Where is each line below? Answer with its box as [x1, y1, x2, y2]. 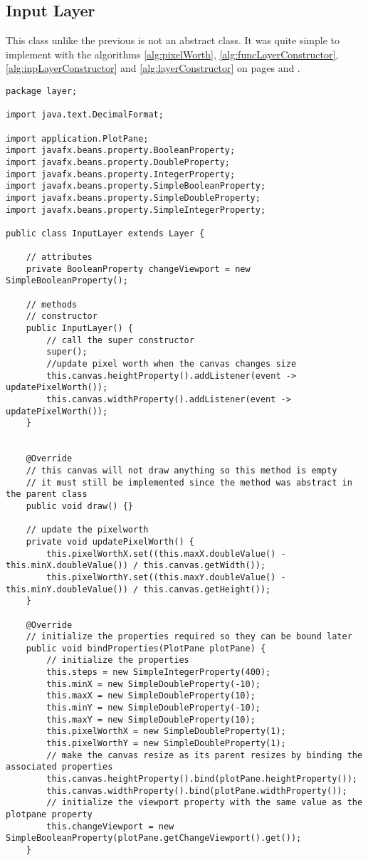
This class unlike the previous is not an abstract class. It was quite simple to [6, 33, 340, 48]
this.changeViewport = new [46, 821, 174, 832]
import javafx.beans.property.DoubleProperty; [6, 157, 230, 167]
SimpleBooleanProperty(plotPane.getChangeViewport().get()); [6, 833, 302, 844]
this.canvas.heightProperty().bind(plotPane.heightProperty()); [46, 774, 357, 785]
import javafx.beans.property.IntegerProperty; [6, 169, 236, 179]
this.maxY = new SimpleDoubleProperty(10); [46, 714, 256, 725]
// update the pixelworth [26, 525, 149, 535]
